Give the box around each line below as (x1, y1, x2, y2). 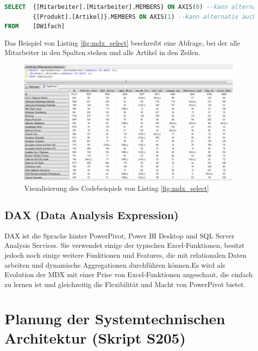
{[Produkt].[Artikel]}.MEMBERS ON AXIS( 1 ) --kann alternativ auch (33, 13, 257, 20)
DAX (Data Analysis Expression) (4, 207, 179, 222)
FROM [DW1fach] (4, 23, 65, 30)
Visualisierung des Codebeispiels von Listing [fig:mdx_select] (24, 182, 209, 193)
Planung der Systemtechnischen (4, 308, 225, 328)
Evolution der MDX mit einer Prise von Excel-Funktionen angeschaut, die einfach (4, 269, 253, 280)
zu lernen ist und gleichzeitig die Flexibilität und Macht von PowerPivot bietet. (4, 279, 246, 289)
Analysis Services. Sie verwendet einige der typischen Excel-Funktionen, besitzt (4, 240, 245, 250)
